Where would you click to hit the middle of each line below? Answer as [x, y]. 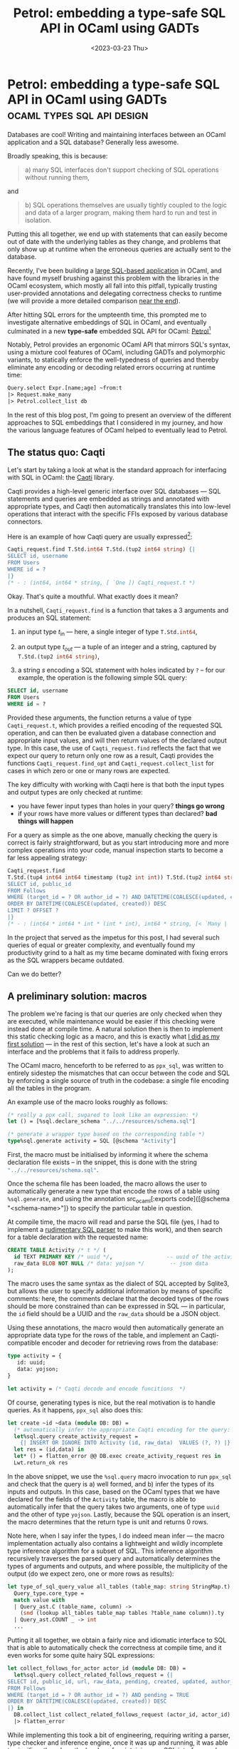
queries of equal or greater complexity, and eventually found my [101, 945]
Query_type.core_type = [49, 1593]
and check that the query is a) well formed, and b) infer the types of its [111, 1484]
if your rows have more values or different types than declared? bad [117, 813]
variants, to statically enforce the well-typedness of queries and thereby [113, 360]
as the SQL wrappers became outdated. [66, 960]
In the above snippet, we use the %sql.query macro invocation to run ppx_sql [119, 1476]
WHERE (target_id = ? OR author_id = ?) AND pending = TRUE [99, 1695]
